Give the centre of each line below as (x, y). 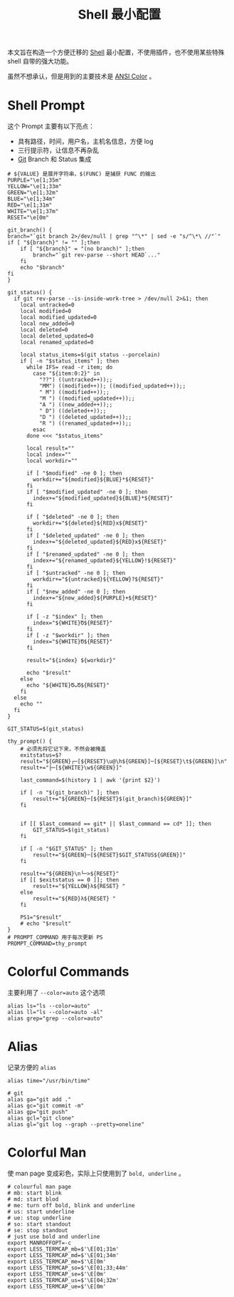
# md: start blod (33, 1199)
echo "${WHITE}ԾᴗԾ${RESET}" (68, 686)
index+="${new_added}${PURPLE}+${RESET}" (95, 598)
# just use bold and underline (54, 1236)
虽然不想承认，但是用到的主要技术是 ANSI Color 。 (81, 76)
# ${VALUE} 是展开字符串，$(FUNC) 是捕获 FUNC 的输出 (82, 174)
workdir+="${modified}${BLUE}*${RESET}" (94, 480)
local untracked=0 (47, 305)
